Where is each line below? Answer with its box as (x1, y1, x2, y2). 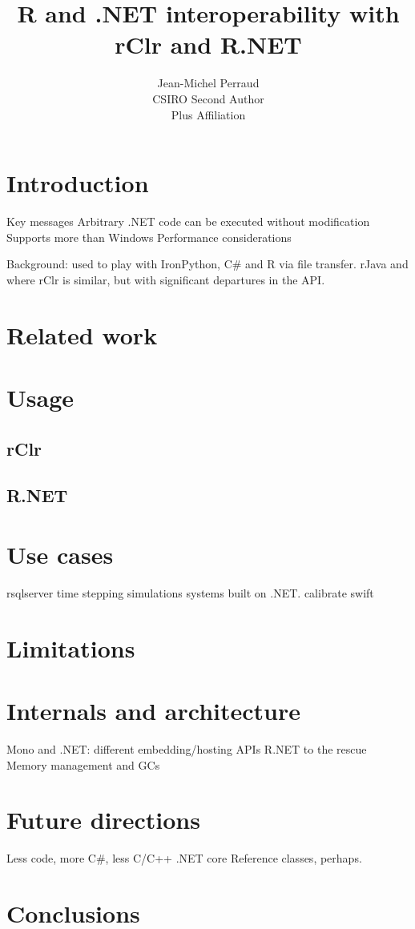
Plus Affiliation (171, 106, 246, 123)
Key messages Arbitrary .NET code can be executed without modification (6, 213, 370, 230)
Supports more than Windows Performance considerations (6, 228, 292, 245)
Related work (6, 318, 158, 351)
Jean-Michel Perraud (157, 74, 260, 91)
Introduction (6, 167, 149, 199)
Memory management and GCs (6, 756, 160, 773)
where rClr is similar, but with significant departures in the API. (6, 271, 325, 288)
